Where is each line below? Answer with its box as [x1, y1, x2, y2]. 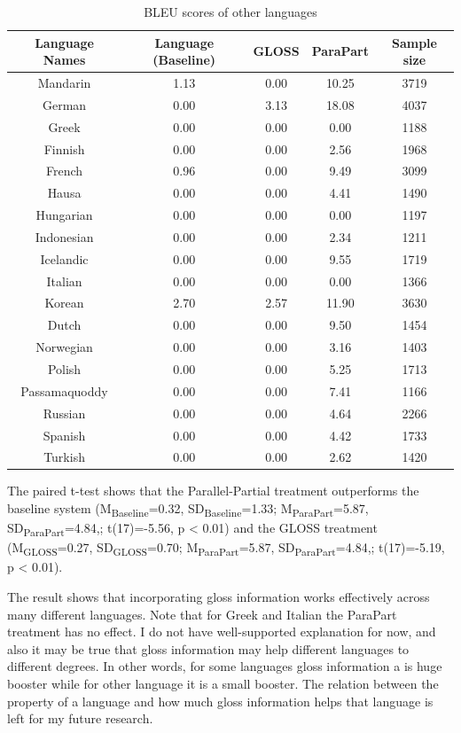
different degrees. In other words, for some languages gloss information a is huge [7, 657, 442, 675]
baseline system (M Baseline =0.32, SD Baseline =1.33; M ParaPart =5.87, [7, 499, 369, 519]
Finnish [43, 139, 85, 158]
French [46, 161, 83, 180]
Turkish [43, 448, 85, 466]
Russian [43, 403, 86, 422]
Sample [391, 33, 437, 51]
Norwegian [35, 338, 93, 356]
